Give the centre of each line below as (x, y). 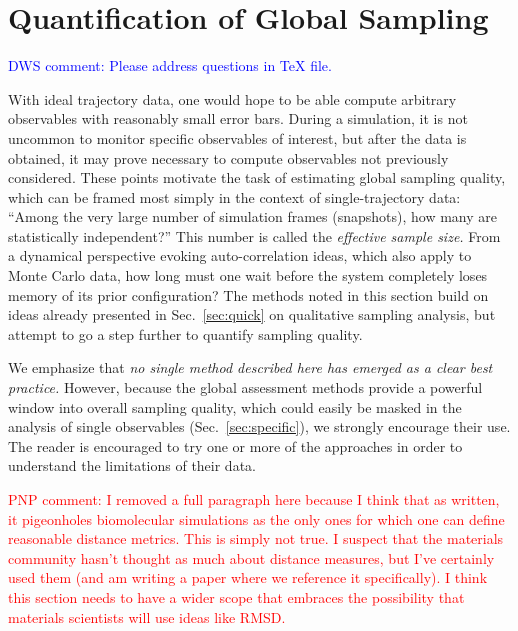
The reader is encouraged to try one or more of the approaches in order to (235, 445)
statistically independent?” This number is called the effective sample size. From (254, 235)
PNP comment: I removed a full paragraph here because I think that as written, (254, 499)
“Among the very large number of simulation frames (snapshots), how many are (253, 216)
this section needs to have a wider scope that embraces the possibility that (236, 596)
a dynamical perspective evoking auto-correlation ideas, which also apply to (240, 255)
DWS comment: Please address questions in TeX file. (170, 65)
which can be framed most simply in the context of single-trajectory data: (234, 196)
